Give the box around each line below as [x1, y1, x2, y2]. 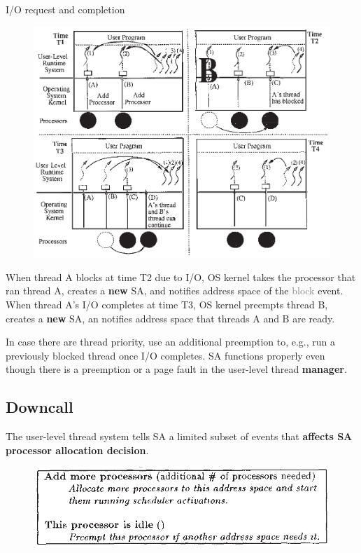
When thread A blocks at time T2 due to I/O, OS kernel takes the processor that [6, 269, 356, 284]
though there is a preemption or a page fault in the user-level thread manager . [6, 362, 347, 376]
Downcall [6, 396, 73, 418]
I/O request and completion [6, 2, 125, 16]
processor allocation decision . [6, 442, 149, 457]
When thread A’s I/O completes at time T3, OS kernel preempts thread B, [6, 296, 328, 311]
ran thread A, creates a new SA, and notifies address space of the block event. [6, 283, 344, 298]
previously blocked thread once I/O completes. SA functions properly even [6, 348, 325, 362]
